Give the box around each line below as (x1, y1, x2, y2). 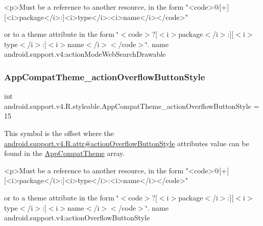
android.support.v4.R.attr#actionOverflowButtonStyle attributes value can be (4, 138, 249, 148)
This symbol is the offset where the (4, 127, 114, 138)
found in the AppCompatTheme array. (4, 148, 125, 159)
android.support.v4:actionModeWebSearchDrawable (4, 49, 166, 59)
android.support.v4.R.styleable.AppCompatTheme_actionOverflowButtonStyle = (4, 100, 259, 111)
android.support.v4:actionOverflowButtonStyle (4, 212, 150, 223)
